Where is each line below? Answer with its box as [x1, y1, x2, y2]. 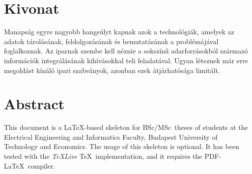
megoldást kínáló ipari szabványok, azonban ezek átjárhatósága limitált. [4, 65, 220, 75]
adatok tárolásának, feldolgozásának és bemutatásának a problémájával [4, 36, 219, 46]
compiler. [28, 160, 56, 171]
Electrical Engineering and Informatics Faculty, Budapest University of [4, 131, 218, 142]
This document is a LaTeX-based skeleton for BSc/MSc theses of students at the [4, 122, 248, 132]
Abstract [4, 94, 65, 114]
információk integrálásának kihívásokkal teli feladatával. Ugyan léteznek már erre [4, 55, 248, 65]
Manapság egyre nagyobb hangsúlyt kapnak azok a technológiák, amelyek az [4, 26, 234, 37]
